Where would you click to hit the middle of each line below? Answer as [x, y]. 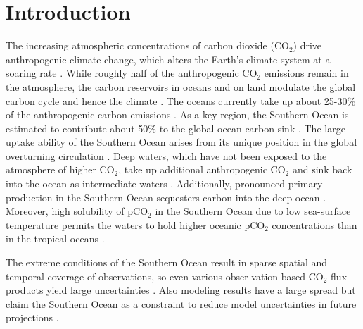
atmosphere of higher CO [60, 169]
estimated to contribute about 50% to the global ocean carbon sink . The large [176, 128]
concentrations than [314, 224]
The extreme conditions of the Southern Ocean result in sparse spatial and [167, 262]
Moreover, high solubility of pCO [77, 211]
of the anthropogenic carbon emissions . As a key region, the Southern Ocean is [177, 114]
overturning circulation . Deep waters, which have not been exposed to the [166, 155]
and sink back [322, 169]
